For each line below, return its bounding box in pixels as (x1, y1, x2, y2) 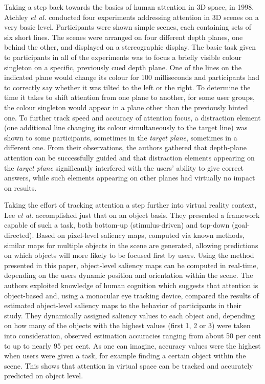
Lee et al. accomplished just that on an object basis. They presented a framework (4, 209, 260, 220)
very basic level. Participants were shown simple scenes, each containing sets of (4, 22, 252, 32)
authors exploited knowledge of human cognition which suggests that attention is (4, 280, 258, 291)
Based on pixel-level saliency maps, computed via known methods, (36, 230, 245, 240)
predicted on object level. (4, 370, 83, 381)
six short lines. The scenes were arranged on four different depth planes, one (4, 31, 243, 42)
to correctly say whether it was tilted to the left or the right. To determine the (4, 82, 251, 92)
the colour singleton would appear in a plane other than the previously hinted (4, 102, 248, 112)
